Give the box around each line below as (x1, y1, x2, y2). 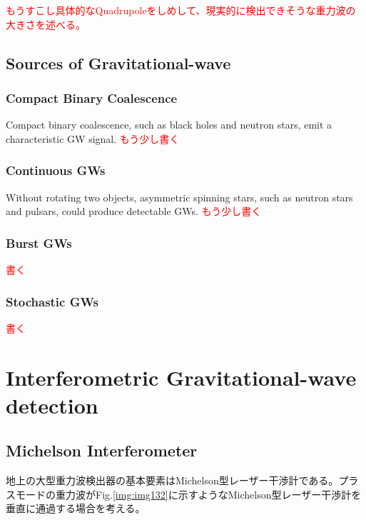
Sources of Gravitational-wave (6, 51, 231, 74)
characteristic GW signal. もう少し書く (6, 131, 180, 146)
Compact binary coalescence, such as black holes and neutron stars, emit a (6, 117, 332, 132)
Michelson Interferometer (6, 439, 198, 461)
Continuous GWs (6, 161, 106, 179)
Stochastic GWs (6, 292, 98, 310)
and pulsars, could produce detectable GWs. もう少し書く (6, 204, 262, 219)
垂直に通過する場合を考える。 (6, 501, 146, 516)
